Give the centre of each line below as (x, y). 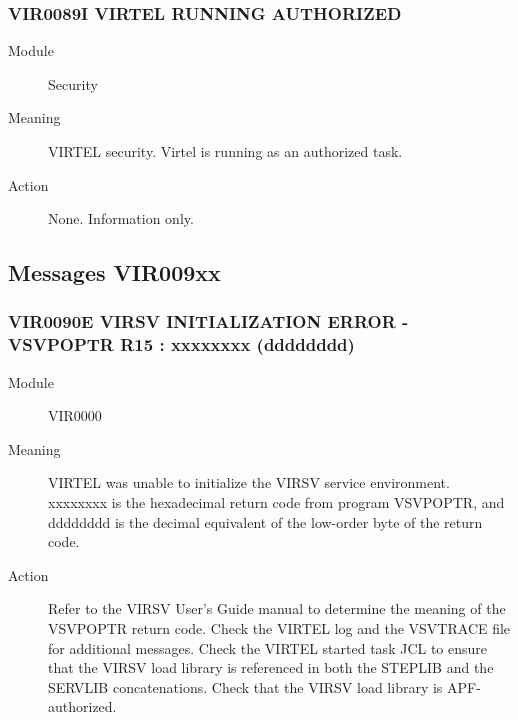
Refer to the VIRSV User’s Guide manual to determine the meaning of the (277, 608)
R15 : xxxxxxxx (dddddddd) (237, 344)
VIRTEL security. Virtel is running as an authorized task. (225, 151)
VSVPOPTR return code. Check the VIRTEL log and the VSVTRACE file (279, 628)
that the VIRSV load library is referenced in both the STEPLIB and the (271, 667)
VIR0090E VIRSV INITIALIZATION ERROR (202, 321)
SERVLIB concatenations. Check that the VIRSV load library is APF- (264, 686)
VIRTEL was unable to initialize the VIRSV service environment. (249, 482)
